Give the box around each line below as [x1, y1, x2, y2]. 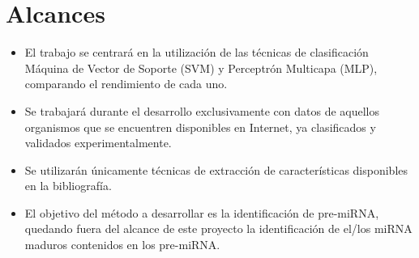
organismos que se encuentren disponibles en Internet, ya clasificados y [24, 118, 376, 135]
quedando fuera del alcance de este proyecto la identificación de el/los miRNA [24, 220, 413, 237]
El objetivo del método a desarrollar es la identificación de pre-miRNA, [24, 204, 379, 221]
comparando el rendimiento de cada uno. [24, 75, 228, 92]
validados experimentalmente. [24, 134, 172, 151]
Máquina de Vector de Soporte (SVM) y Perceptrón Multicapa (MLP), [24, 59, 378, 76]
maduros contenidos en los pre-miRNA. [24, 236, 220, 253]
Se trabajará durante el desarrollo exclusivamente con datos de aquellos [24, 102, 380, 119]
